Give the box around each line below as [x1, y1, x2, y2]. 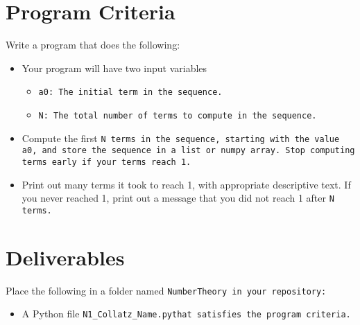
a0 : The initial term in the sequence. [38, 87, 223, 98]
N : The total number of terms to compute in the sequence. [38, 110, 317, 121]
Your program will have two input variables [22, 60, 207, 75]
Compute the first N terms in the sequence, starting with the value [22, 130, 340, 145]
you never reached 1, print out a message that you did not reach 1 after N [22, 191, 334, 205]
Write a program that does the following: [6, 37, 180, 52]
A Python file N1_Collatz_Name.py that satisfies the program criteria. [22, 306, 351, 321]
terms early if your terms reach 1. [22, 157, 191, 167]
